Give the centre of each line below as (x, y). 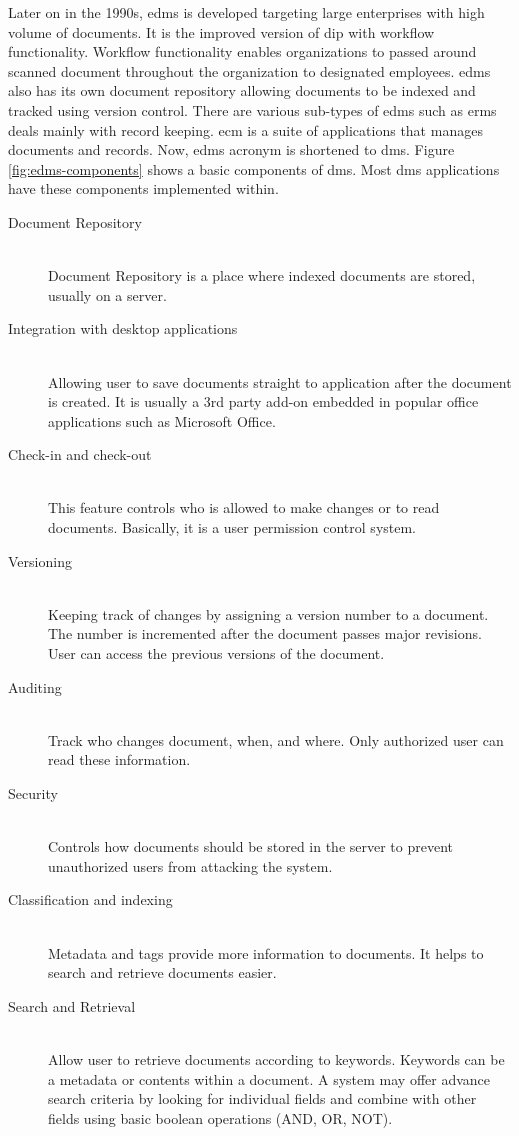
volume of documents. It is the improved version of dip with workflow (221, 31)
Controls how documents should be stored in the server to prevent (251, 846)
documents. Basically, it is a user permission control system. (232, 527)
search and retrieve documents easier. (162, 972)
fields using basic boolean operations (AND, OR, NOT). (220, 1117)
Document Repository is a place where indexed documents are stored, (262, 275)
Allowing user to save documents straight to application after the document (280, 381)
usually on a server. (107, 294)
